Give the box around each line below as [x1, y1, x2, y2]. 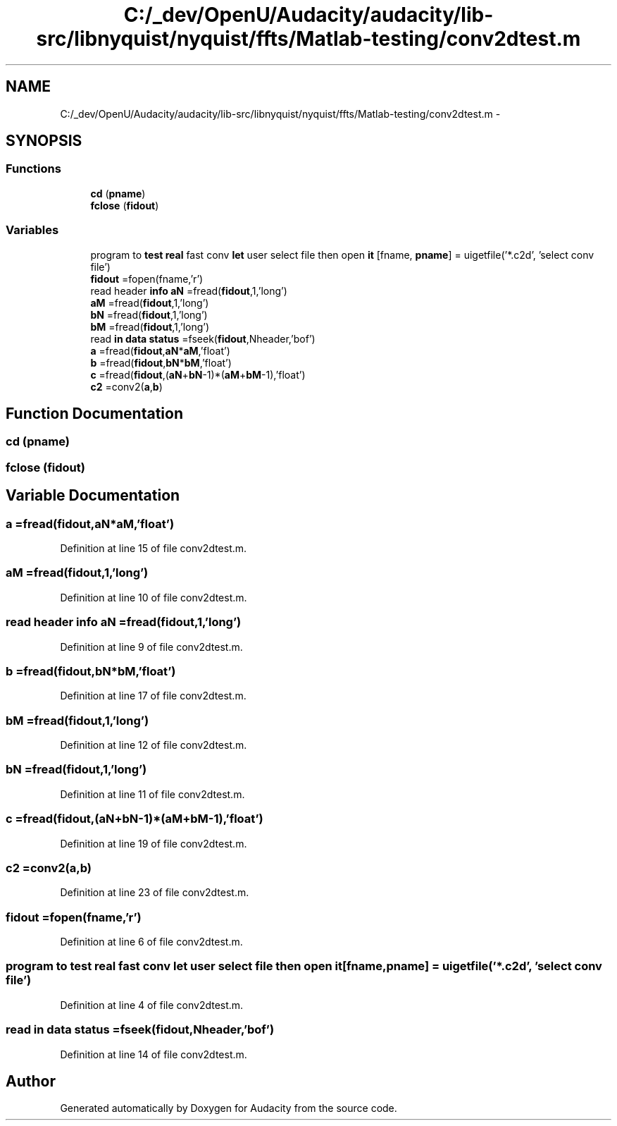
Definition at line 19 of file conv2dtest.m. [60, 837, 247, 850]
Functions [6, 161, 61, 176]
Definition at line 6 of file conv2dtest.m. [60, 936, 243, 948]
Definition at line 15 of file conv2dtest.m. [60, 542, 247, 554]
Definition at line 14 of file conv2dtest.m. [60, 1048, 247, 1060]
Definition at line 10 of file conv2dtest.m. [60, 591, 247, 604]
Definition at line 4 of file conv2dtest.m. [60, 998, 244, 1011]
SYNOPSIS [6, 132, 82, 150]
